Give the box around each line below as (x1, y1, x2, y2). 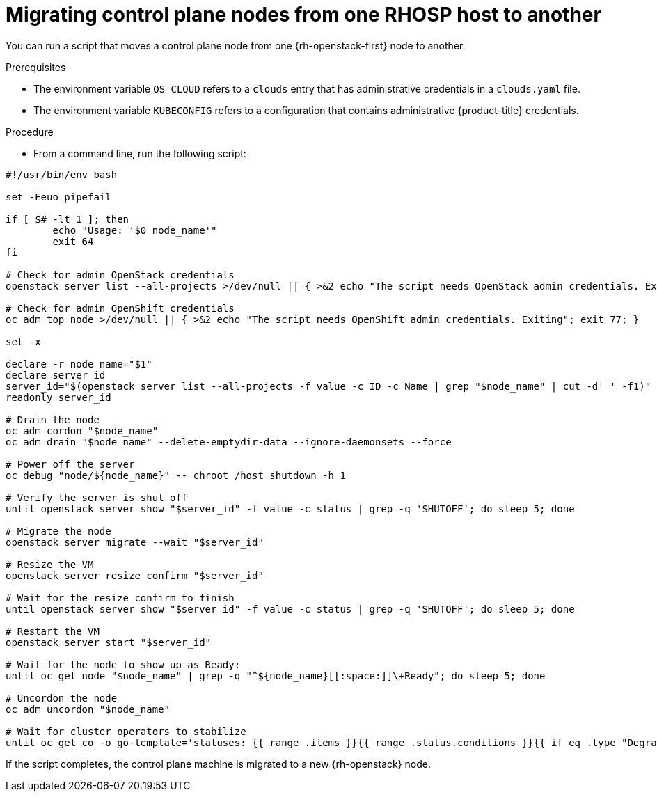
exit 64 (52, 235, 94, 247)
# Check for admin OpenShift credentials (6, 302, 235, 314)
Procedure (6, 125, 54, 138)
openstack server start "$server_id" (6, 636, 212, 648)
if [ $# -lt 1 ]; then (6, 213, 129, 225)
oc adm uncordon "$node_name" (6, 703, 171, 715)
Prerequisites (6, 61, 66, 73)
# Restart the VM (6, 625, 100, 637)
